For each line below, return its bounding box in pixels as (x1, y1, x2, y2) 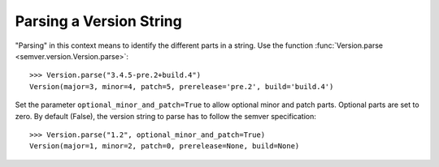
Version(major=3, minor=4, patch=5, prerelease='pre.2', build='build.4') (29, 82, 334, 91)
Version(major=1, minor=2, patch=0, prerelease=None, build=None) (29, 142, 300, 151)
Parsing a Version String (15, 12, 182, 30)
